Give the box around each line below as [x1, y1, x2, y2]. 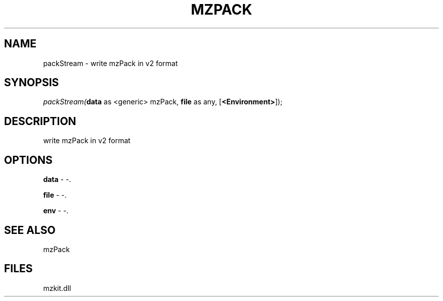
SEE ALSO [4, 223, 56, 236]
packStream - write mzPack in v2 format [43, 58, 178, 68]
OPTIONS [4, 153, 53, 166]
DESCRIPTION [4, 114, 76, 128]
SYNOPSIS [4, 76, 59, 89]
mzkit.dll [43, 283, 71, 292]
